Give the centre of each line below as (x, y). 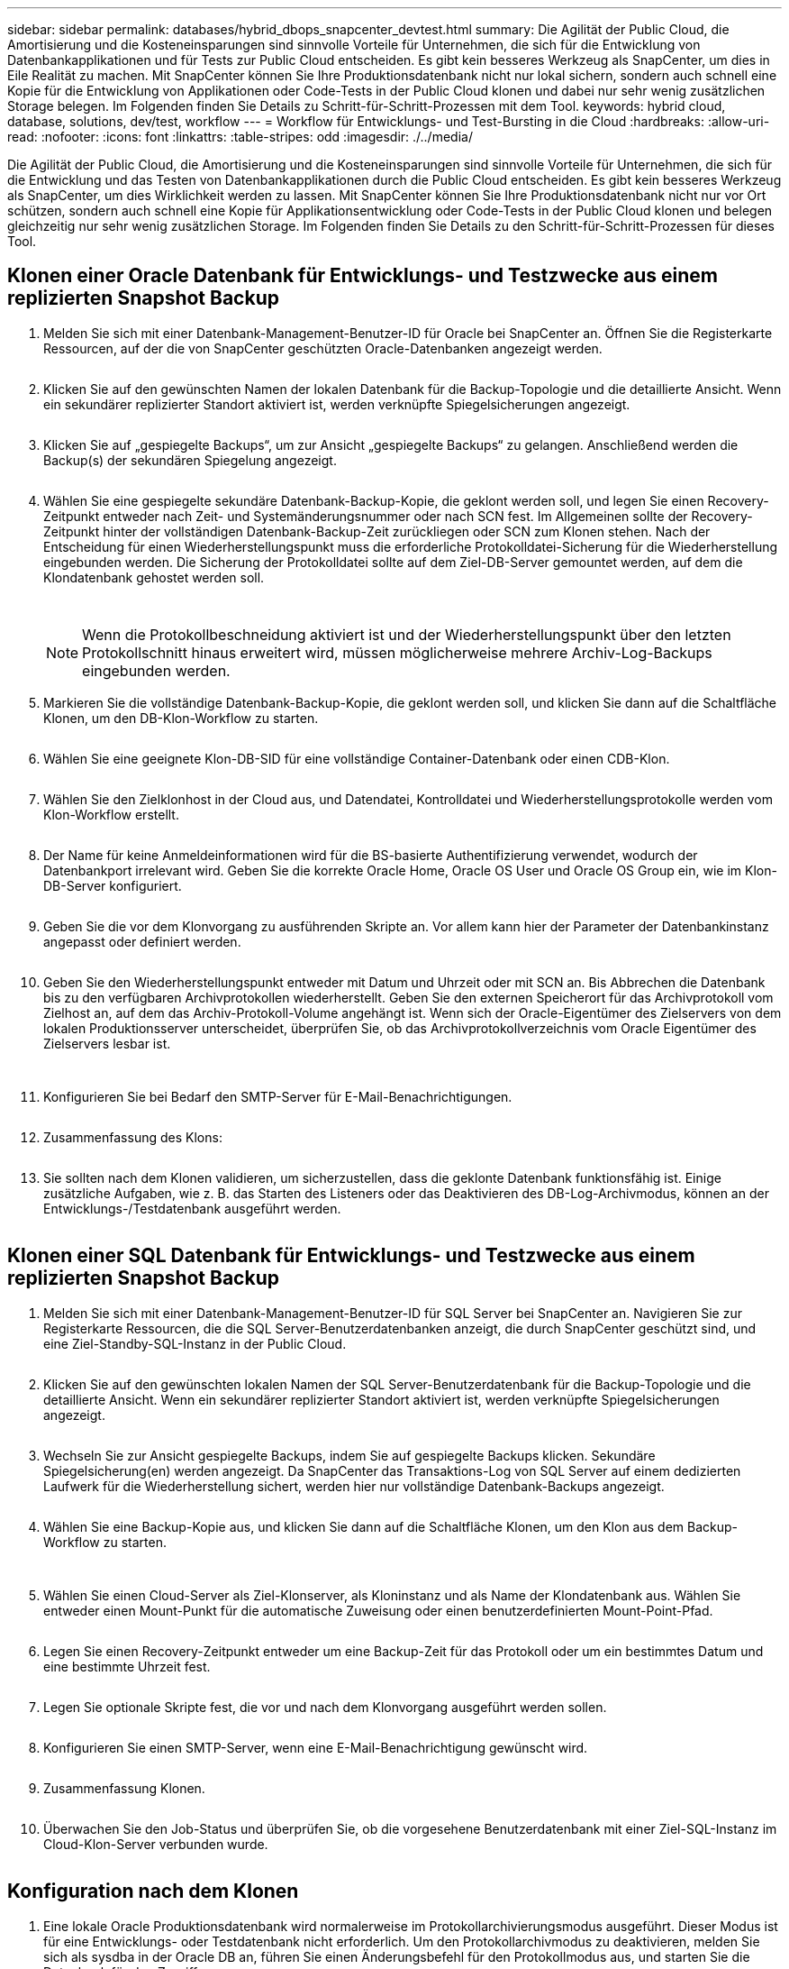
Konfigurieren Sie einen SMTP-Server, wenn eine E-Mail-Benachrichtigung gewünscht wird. (316, 1747)
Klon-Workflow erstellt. (111, 814)
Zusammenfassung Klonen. (124, 1788)
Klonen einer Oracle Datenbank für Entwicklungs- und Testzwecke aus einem (363, 276)
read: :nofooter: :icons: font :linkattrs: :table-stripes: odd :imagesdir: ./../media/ (240, 137)
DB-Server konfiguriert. (113, 885)
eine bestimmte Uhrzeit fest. (127, 1666)
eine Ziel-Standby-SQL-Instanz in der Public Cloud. (195, 1343)
